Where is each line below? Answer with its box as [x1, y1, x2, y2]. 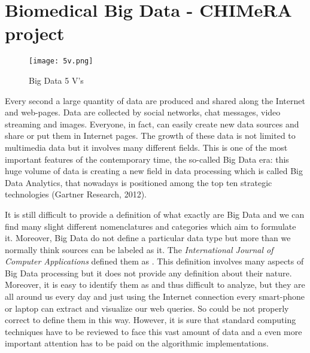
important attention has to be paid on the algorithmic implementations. [5, 337, 269, 349]
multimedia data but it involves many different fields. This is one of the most [5, 141, 288, 153]
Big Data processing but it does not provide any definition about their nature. [5, 266, 292, 279]
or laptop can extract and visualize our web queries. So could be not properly [5, 302, 289, 314]
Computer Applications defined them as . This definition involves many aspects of [5, 255, 304, 267]
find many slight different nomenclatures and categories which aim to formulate [5, 220, 296, 232]
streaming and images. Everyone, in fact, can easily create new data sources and [5, 117, 299, 130]
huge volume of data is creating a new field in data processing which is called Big [5, 165, 303, 177]
